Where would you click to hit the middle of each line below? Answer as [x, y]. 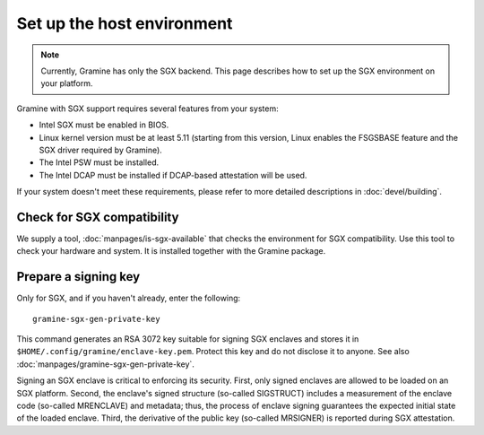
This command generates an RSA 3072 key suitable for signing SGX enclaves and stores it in [188, 339]
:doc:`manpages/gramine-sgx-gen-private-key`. [105, 364]
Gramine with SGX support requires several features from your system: [147, 109]
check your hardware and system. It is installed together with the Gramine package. [171, 251]
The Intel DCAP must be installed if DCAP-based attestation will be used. [173, 175]
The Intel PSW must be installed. [99, 162]
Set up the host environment [125, 23]
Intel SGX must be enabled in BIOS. [104, 125]
